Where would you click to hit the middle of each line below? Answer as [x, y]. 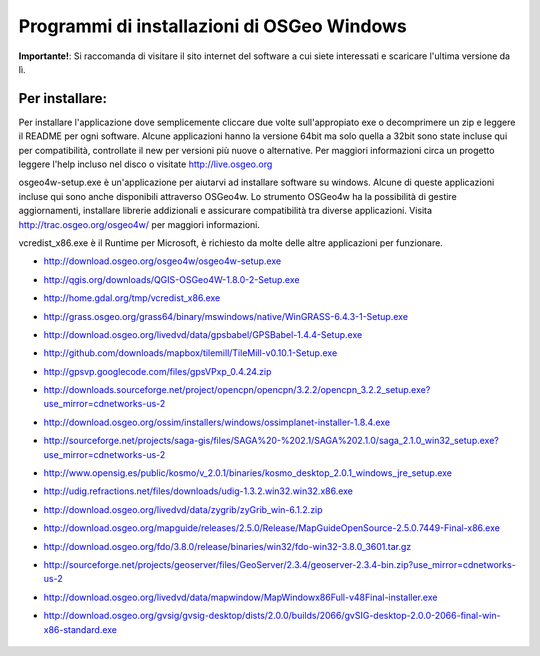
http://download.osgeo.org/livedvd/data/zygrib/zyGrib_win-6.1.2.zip [183, 509]
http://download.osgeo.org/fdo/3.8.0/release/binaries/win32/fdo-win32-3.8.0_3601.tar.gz [227, 546]
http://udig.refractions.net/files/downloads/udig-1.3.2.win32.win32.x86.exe [198, 491]
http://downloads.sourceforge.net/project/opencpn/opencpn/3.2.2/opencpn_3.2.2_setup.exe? [237, 390]
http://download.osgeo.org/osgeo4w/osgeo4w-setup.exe [162, 261]
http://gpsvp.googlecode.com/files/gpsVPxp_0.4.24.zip [157, 371]
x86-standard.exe [80, 629]
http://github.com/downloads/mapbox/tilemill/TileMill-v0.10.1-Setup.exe [190, 353]
